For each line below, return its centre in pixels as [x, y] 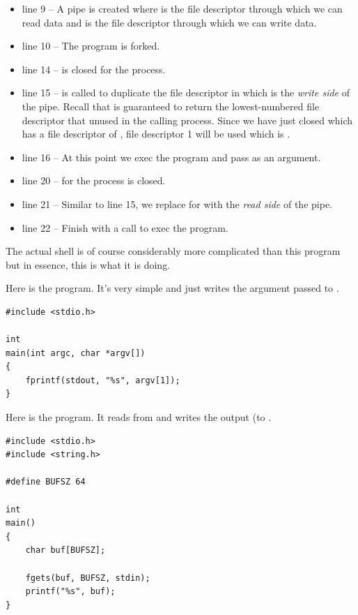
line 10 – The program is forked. [91, 46]
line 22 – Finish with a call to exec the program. [125, 227]
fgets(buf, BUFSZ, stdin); [88, 578]
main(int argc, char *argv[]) [76, 353]
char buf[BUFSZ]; [65, 550]
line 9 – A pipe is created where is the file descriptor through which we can [182, 8]
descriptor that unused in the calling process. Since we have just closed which [187, 120]
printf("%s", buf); [70, 592]
